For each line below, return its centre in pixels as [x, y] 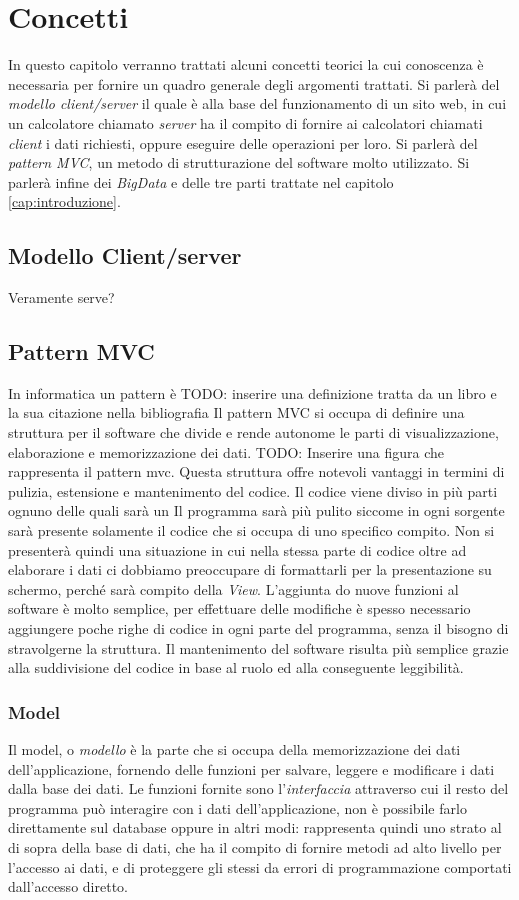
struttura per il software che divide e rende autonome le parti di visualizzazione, [253, 432]
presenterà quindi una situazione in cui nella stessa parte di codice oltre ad [237, 549]
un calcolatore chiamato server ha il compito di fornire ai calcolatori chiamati [245, 122]
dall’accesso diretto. [68, 886]
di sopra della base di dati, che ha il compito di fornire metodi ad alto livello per [255, 846]
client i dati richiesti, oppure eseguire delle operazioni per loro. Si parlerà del [243, 142]
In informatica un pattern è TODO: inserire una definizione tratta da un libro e [252, 392]
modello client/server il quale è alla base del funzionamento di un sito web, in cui [257, 103]
